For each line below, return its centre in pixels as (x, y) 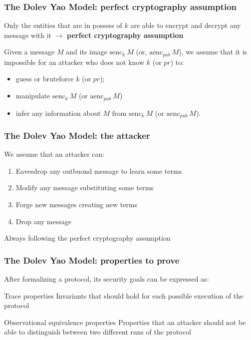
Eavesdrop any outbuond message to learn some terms (99, 170)
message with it (28, 35)
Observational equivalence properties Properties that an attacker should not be (125, 322)
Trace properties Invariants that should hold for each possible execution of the (124, 295)
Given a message (29, 52)
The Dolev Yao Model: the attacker (77, 135)
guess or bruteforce (45, 79)
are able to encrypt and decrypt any (186, 25)
